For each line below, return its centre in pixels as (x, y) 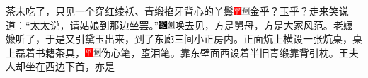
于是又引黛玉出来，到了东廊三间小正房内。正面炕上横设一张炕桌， (199, 39)
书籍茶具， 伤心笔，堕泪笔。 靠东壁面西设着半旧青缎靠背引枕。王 (192, 52)
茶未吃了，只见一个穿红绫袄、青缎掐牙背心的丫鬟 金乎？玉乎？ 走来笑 (172, 11)
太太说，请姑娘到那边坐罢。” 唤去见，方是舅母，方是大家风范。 (182, 24)
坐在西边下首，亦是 (70, 66)
